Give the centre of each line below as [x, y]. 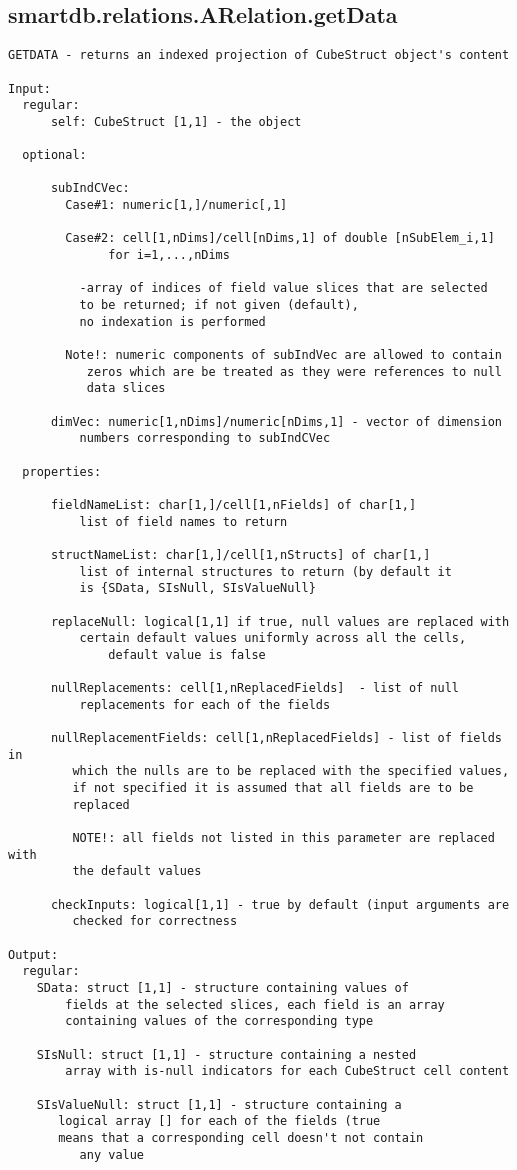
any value [112, 1154]
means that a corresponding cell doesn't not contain [241, 1137]
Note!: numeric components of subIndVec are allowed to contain [283, 355]
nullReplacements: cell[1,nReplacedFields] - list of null [255, 688]
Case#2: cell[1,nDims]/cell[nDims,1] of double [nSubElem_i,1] [280, 238]
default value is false [187, 654]
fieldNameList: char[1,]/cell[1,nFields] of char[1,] [233, 504]
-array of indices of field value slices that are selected [283, 288]
